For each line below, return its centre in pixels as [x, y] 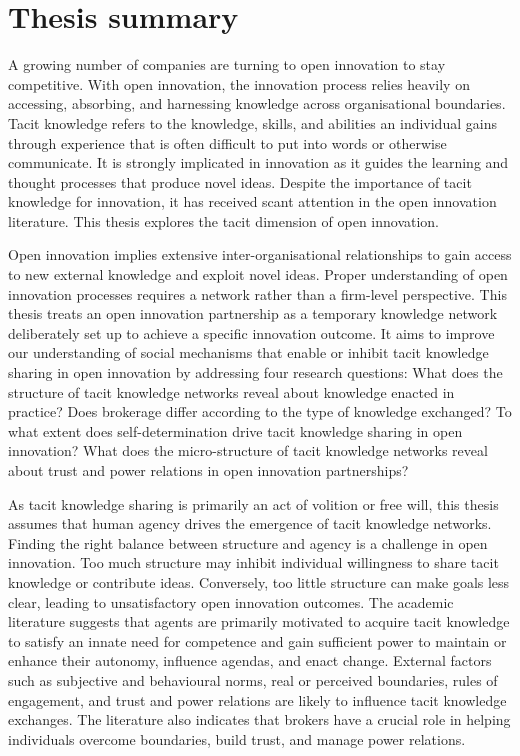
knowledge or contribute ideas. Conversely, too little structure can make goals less [259, 581]
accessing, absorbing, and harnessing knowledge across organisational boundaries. [257, 103]
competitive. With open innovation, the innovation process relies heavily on [239, 83]
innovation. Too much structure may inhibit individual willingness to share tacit [253, 562]
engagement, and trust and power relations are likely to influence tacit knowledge [257, 699]
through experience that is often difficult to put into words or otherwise [227, 142]
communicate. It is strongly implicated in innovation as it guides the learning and [258, 162]
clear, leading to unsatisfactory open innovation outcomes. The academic [231, 601]
